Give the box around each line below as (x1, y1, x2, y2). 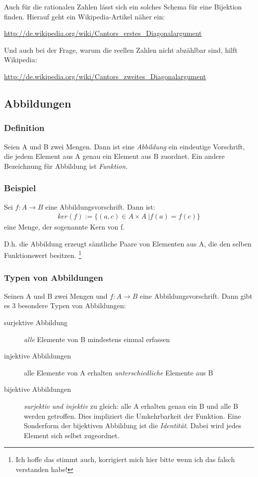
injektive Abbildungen (4, 351, 71, 361)
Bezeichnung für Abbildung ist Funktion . (4, 160, 128, 171)
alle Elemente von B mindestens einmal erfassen (24, 334, 170, 344)
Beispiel (4, 182, 36, 194)
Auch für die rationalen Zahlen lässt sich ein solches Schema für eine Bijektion (4, 1, 242, 11)
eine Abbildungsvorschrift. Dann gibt (139, 290, 253, 301)
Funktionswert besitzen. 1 (4, 248, 81, 260)
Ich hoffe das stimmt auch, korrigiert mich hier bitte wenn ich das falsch (15, 454, 235, 465)
